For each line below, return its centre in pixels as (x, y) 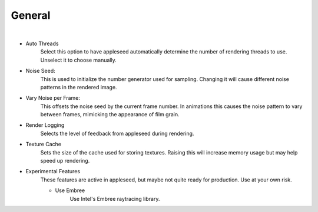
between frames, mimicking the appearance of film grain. (110, 115)
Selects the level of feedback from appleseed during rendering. (117, 133)
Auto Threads (42, 43)
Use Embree (70, 190)
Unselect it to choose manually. (79, 60)
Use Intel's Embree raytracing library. (115, 198)
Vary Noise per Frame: (53, 98)
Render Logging (45, 125)
